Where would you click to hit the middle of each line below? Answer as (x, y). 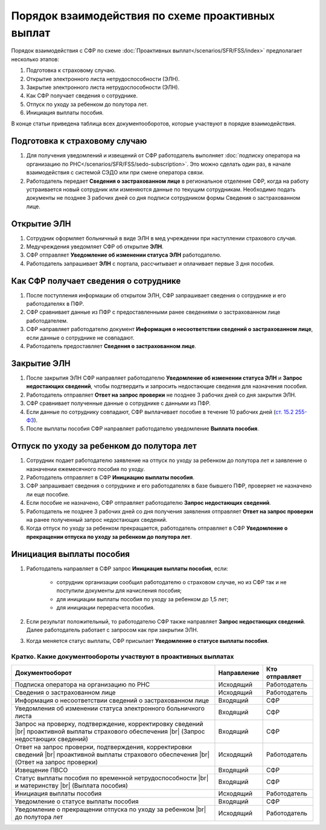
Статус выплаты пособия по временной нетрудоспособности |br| (112, 778)
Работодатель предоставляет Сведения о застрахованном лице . (111, 346)
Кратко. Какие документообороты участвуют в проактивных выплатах (123, 657)
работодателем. (47, 320)
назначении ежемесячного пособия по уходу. (85, 469)
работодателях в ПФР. (55, 304)
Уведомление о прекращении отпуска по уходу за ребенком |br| (110, 809)
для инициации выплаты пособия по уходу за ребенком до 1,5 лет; (142, 599)
